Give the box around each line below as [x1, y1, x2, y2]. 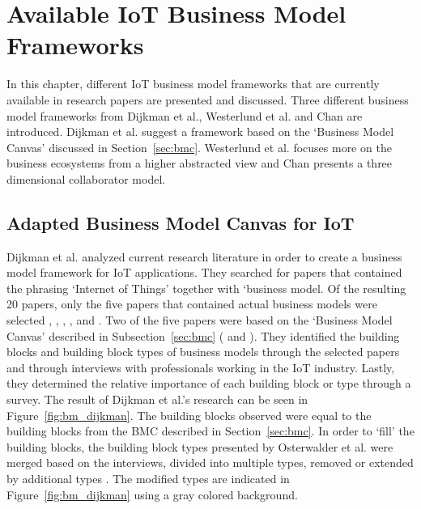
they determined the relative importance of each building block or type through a [6, 375, 411, 392]
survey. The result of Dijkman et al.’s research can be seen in [6, 391, 308, 408]
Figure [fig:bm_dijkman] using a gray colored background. [6, 486, 298, 503]
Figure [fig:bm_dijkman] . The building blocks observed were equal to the [6, 406, 372, 423]
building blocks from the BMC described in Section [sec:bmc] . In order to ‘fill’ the [6, 422, 415, 439]
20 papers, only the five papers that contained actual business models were [6, 295, 377, 312]
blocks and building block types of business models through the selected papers [6, 343, 400, 360]
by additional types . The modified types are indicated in [6, 469, 290, 486]
